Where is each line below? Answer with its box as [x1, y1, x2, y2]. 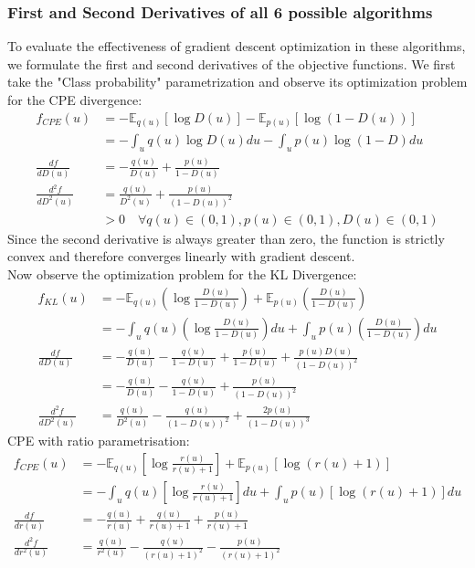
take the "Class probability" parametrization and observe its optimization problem [7, 72, 468, 91]
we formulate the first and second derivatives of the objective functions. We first [7, 54, 456, 73]
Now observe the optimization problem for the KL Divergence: [7, 265, 357, 284]
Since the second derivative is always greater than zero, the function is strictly [7, 228, 445, 247]
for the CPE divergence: [7, 90, 142, 109]
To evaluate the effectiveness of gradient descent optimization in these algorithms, [7, 37, 466, 56]
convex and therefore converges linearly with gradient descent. [7, 247, 355, 266]
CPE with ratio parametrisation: [7, 431, 190, 450]
